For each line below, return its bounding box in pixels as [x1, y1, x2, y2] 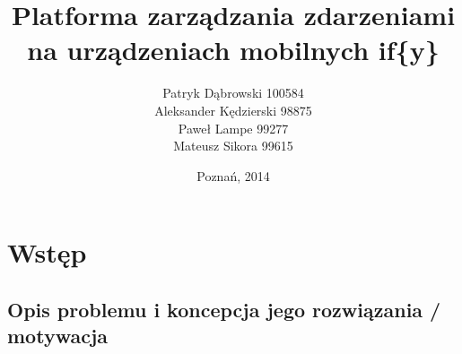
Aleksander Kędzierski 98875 [154, 100, 312, 119]
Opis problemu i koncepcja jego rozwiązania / [7, 295, 441, 323]
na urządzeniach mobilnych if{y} [27, 31, 440, 68]
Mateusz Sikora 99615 [173, 136, 293, 155]
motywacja [7, 322, 109, 350]
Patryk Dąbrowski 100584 [162, 83, 304, 102]
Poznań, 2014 [196, 166, 270, 185]
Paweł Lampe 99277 [178, 118, 289, 137]
